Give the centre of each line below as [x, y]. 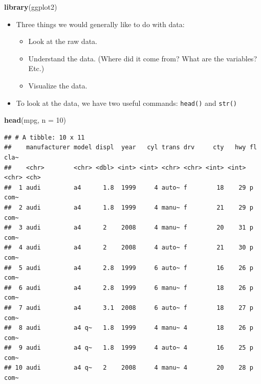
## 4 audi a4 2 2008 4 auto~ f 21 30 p [129, 248]
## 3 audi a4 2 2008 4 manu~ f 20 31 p [129, 228]
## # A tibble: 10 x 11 [45, 137]
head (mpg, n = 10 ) [35, 120]
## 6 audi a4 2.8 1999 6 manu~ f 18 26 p [129, 288]
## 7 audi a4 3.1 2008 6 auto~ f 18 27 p [129, 308]
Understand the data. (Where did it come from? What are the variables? [143, 58]
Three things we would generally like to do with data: [100, 24]
